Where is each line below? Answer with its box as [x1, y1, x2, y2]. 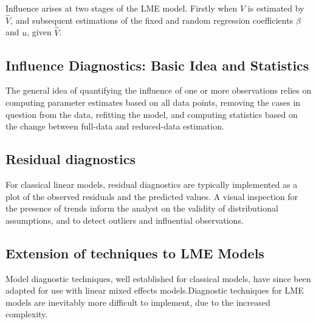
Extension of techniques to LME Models [5, 243, 264, 262]
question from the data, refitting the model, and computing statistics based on [5, 108, 298, 120]
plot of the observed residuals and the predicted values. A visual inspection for [5, 190, 298, 202]
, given [27, 26, 52, 38]
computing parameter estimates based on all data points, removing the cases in [5, 96, 301, 109]
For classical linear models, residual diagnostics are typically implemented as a [5, 178, 298, 190]
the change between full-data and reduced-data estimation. [5, 120, 224, 133]
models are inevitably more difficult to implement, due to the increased [5, 295, 270, 308]
